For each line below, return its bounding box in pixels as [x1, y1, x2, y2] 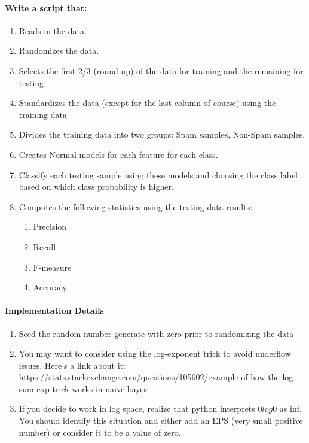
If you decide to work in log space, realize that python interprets [19, 402, 255, 415]
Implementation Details [5, 304, 104, 317]
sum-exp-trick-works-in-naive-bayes [19, 382, 147, 395]
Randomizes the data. [19, 44, 99, 57]
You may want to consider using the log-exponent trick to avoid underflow [19, 347, 291, 360]
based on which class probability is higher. [19, 180, 174, 193]
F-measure [33, 260, 72, 273]
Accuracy [33, 281, 68, 293]
